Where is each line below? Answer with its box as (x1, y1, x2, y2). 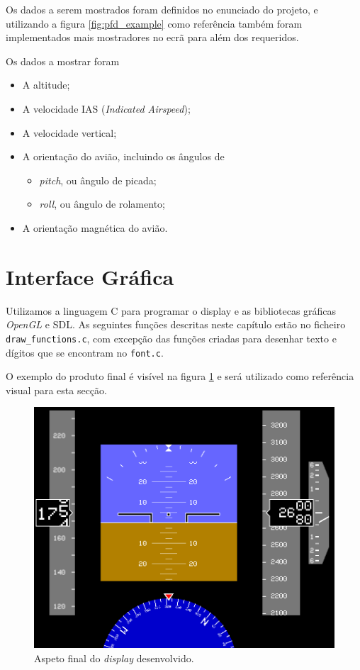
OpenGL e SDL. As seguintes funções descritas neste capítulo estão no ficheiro (6, 317, 346, 332)
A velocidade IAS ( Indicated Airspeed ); (22, 101, 191, 116)
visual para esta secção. (6, 382, 107, 397)
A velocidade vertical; (22, 125, 117, 140)
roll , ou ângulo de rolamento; (39, 196, 165, 211)
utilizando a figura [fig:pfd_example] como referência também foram (6, 16, 303, 30)
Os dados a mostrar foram (6, 53, 120, 68)
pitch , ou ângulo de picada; (39, 172, 157, 187)
